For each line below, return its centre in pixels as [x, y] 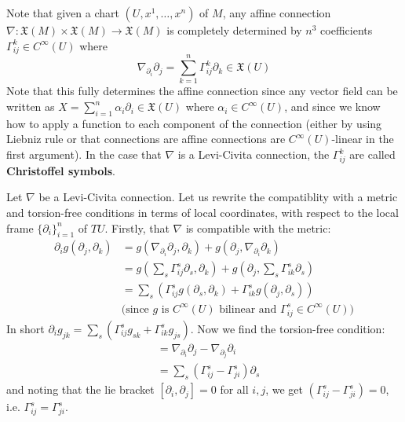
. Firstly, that [137, 228]
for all [234, 389]
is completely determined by [234, 30]
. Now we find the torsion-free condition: [288, 328]
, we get [284, 389]
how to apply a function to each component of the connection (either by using [194, 123]
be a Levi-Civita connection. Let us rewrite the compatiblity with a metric [218, 197]
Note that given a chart [63, 13]
